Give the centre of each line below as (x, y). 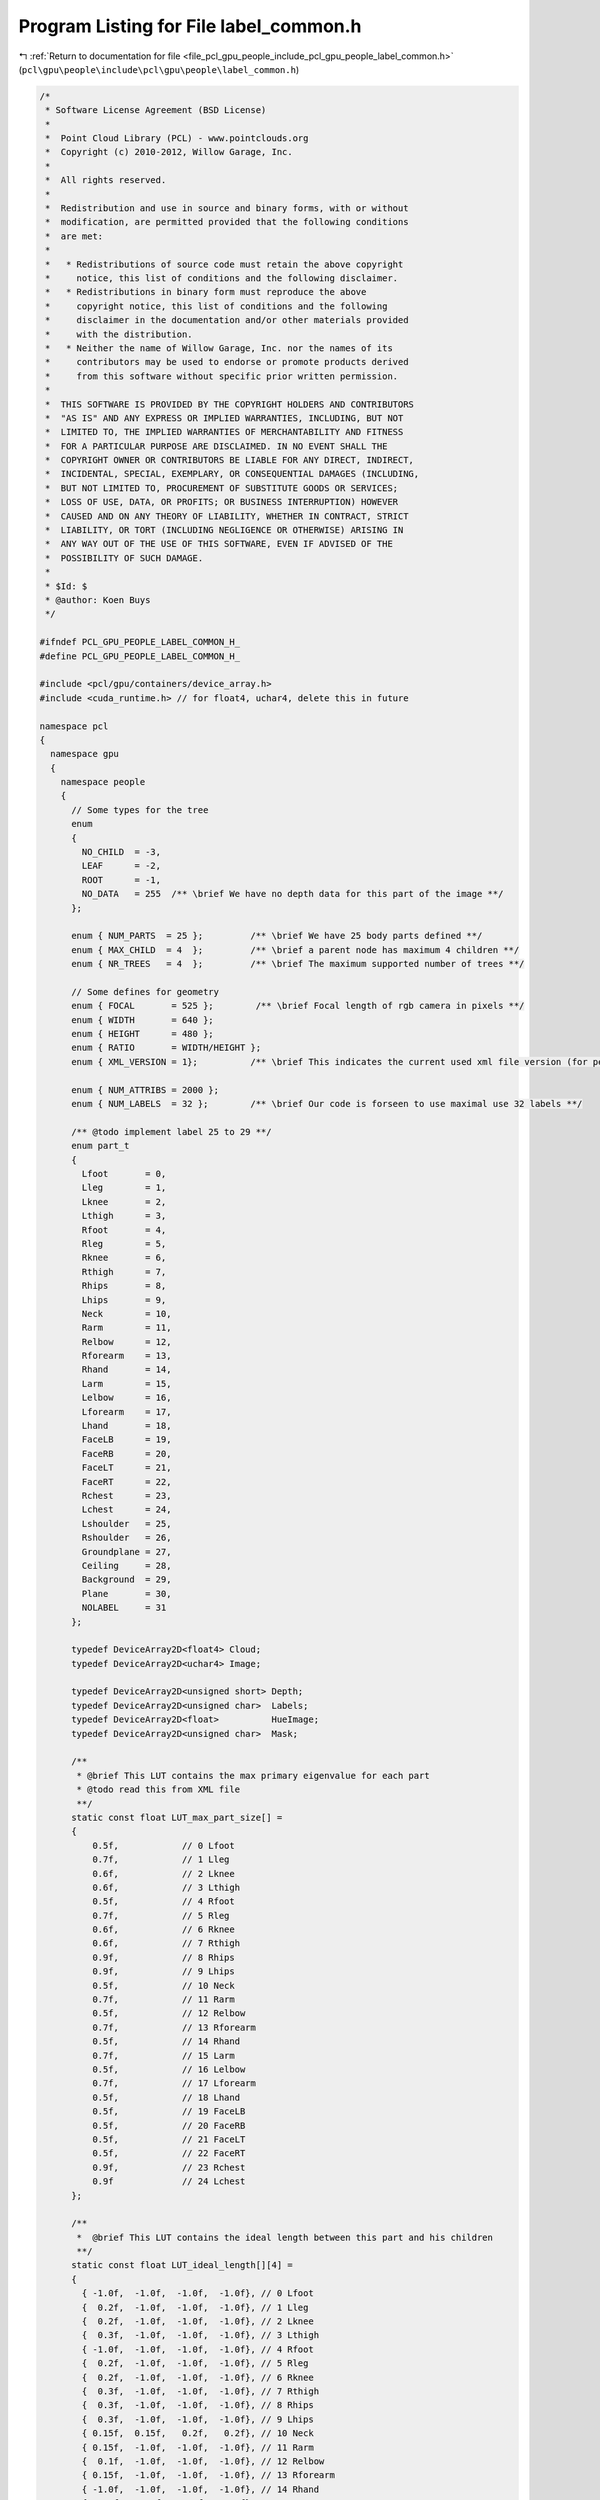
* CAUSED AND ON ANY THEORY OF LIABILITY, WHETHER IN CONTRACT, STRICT (227, 516)
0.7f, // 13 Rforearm (174, 2027)
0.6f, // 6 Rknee (163, 1929)
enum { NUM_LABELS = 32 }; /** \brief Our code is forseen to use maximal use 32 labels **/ (327, 1104)
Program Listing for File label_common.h (190, 26)
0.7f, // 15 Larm (163, 2055)
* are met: (74, 236)
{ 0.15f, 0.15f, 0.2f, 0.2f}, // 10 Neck (197, 2433)
